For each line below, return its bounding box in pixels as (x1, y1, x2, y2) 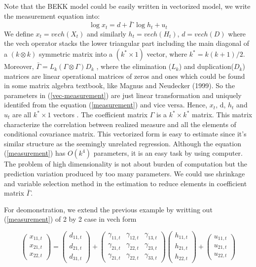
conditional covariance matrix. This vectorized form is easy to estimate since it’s (4, 129, 247, 139)
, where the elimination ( (96, 61, 172, 71)
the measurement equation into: (4, 10, 100, 21)
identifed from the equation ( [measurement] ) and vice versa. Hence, (4, 100, 208, 110)
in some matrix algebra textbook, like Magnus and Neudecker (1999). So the (4, 80, 235, 91)
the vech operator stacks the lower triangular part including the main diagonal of (4, 38, 250, 48)
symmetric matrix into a (38, 49, 113, 59)
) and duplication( (179, 61, 234, 71)
